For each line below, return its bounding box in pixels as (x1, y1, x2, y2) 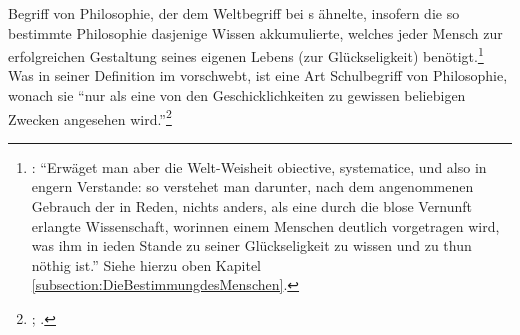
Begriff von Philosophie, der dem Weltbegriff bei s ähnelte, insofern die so (8, 3, 460, 23)
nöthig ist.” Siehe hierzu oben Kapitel (31, 254, 261, 275)
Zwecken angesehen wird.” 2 (8, 105, 172, 129)
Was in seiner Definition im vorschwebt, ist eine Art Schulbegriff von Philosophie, (8, 65, 508, 86)
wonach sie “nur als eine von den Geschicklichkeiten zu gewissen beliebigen (8, 85, 466, 106)
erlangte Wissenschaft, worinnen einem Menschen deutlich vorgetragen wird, (31, 215, 500, 236)
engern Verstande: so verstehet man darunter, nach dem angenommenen (31, 176, 474, 197)
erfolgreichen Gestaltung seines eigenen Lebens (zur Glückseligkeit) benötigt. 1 (8, 43, 484, 66)
